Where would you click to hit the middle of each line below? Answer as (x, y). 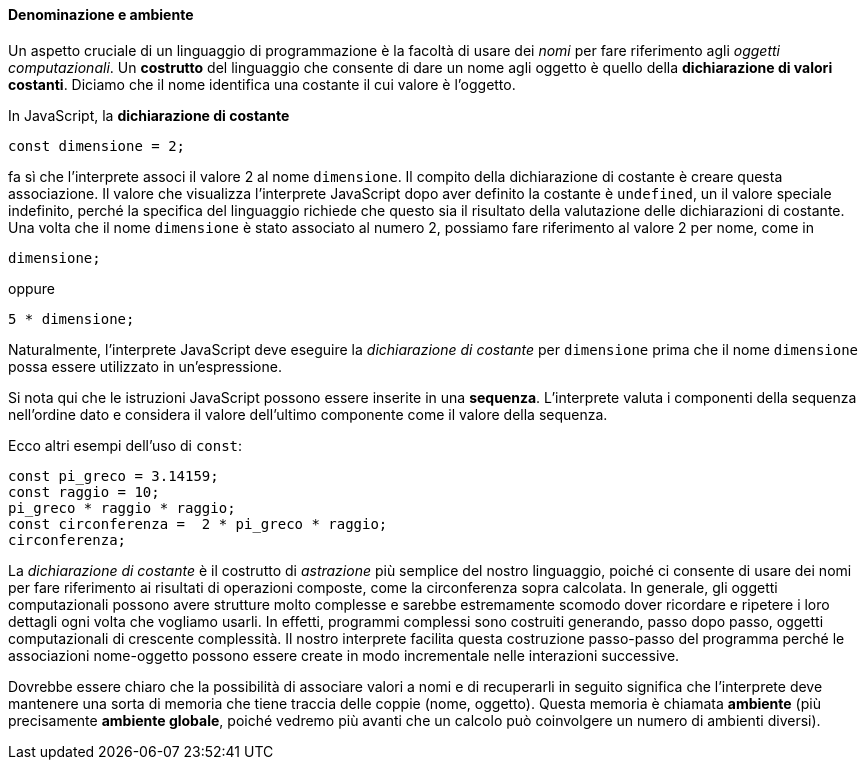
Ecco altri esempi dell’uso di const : (125, 445)
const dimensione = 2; (97, 145)
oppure (32, 288)
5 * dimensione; (71, 318)
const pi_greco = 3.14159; (113, 475)
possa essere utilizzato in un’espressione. (145, 366)
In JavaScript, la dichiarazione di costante (149, 115)
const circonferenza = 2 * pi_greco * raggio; (198, 523)
